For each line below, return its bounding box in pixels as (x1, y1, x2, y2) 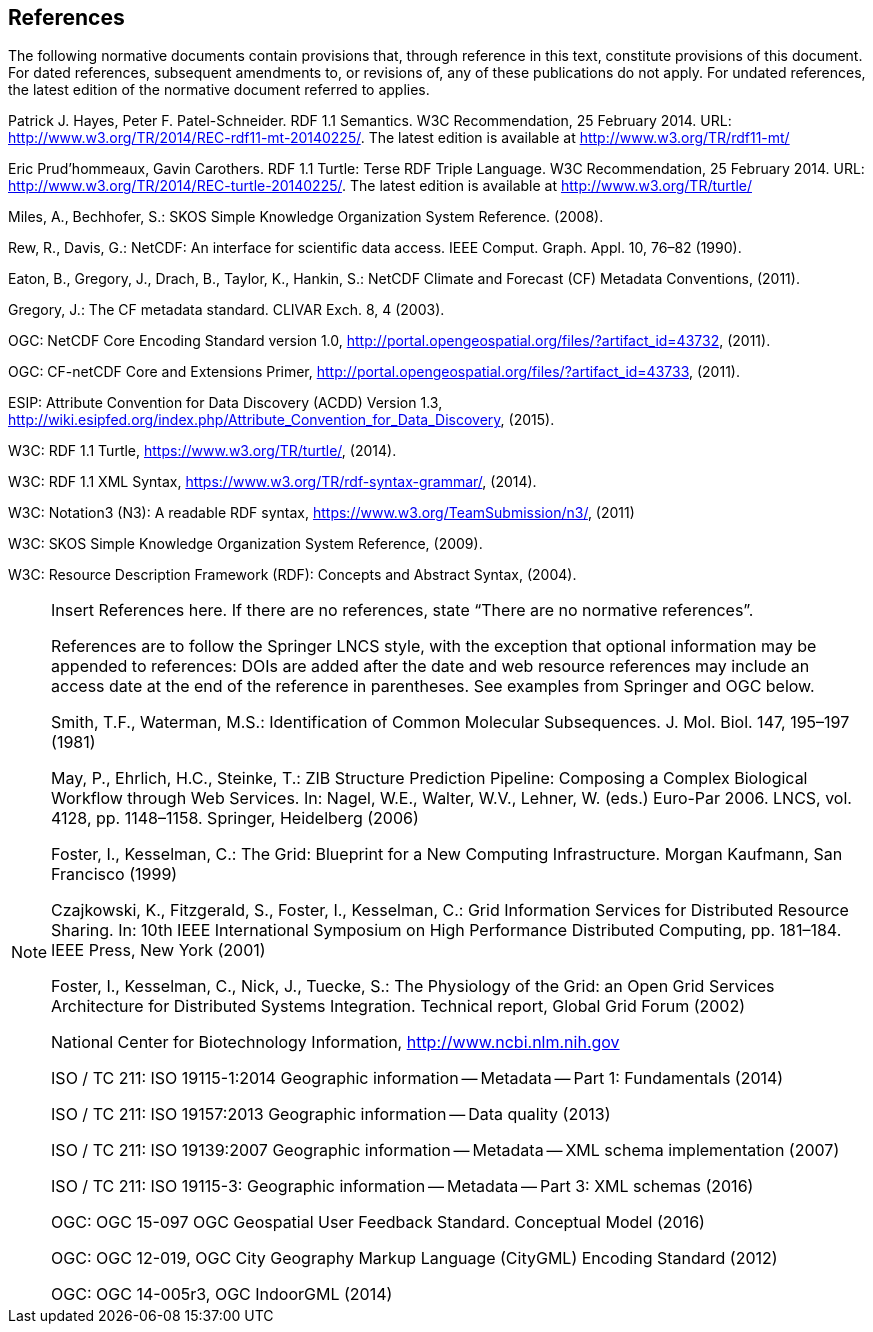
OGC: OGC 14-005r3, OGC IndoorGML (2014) (51, 1284, 393, 1305)
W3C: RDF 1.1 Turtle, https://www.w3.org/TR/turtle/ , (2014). (8, 442, 397, 460)
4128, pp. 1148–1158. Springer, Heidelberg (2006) (51, 808, 419, 829)
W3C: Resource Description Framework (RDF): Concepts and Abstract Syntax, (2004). (8, 566, 577, 584)
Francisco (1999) (51, 864, 178, 885)
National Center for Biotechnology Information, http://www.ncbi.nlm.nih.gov (51, 1032, 620, 1053)
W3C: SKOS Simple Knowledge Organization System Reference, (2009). (8, 535, 483, 553)
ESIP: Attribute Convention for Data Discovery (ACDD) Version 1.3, (8, 394, 443, 412)
